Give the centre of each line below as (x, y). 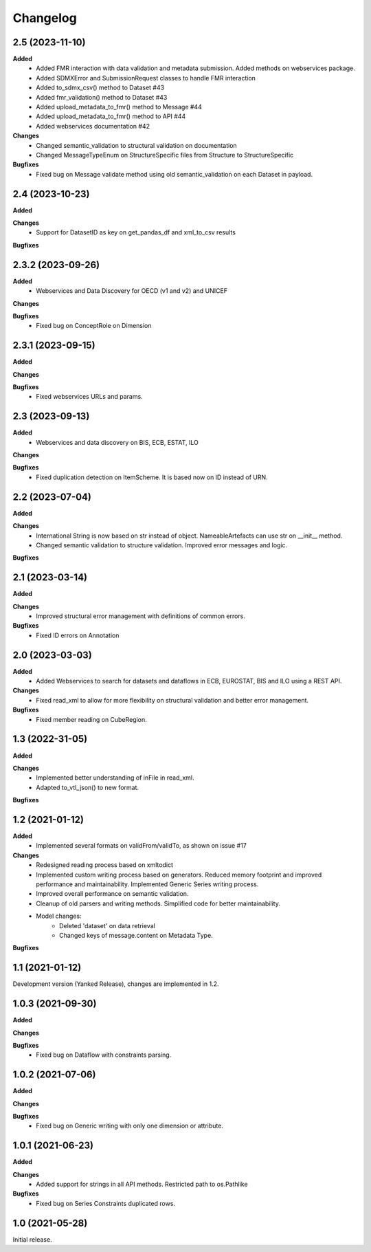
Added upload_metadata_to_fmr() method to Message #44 (119, 107)
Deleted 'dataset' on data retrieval (108, 925)
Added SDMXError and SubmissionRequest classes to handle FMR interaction (146, 78)
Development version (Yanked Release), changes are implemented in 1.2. (116, 984)
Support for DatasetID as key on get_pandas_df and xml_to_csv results (136, 232)
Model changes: (59, 916)
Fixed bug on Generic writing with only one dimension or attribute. (130, 1126)
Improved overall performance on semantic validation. (112, 894)
